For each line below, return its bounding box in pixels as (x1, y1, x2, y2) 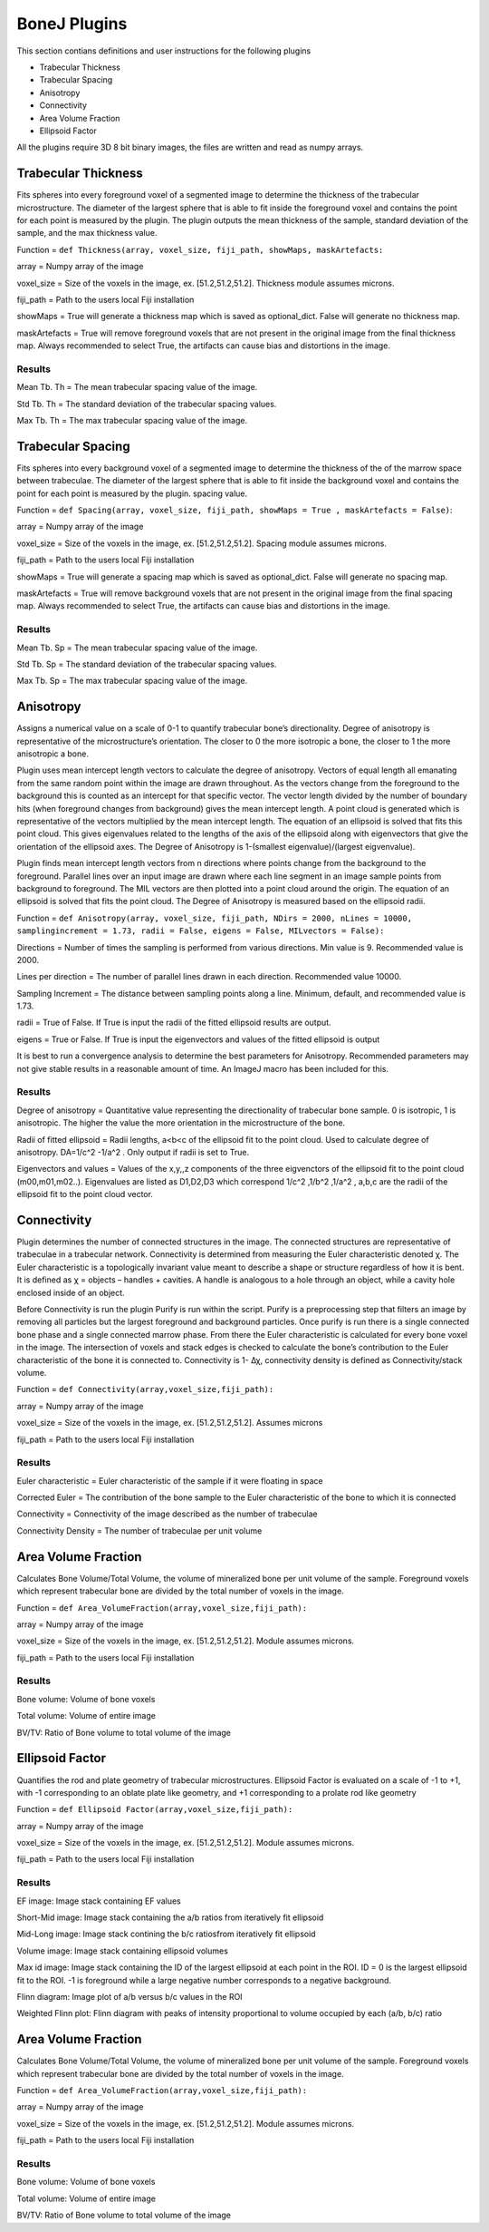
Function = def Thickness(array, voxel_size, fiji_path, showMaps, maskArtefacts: (16, 244, 384, 255)
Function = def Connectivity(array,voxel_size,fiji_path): (16, 1384, 274, 1395)
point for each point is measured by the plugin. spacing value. (16, 488, 248, 499)
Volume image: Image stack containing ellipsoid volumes (16, 1945, 228, 1956)
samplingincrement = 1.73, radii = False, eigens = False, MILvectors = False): (16, 926, 385, 936)
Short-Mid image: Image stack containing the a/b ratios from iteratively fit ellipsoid (16, 1912, 324, 1923)
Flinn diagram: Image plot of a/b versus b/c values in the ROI (16, 1991, 244, 2002)
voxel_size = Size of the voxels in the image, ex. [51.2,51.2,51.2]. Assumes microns (16, 1418, 323, 1428)
